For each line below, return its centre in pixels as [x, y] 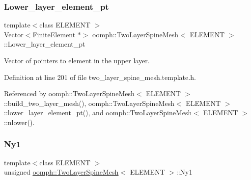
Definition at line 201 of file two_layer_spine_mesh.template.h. [100, 77]
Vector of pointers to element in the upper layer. [77, 60]
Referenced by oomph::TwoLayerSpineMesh [69, 93]
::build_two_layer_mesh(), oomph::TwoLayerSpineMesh [89, 103]
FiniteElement [54, 34]
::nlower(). [19, 122]
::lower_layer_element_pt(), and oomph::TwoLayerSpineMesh [98, 113]
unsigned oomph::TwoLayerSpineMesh [61, 172]
